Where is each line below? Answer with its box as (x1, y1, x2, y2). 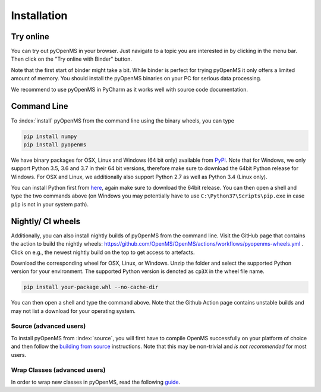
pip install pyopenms (23, 141, 87, 148)
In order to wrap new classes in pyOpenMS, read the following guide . (11, 378, 181, 385)
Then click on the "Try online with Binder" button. (11, 55, 133, 62)
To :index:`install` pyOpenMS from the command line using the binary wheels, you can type (11, 117, 235, 124)
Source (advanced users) (11, 322, 86, 330)
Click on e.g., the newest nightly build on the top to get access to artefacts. (11, 249, 196, 256)
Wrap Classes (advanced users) (11, 366, 106, 374)
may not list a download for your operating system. (11, 307, 136, 315)
